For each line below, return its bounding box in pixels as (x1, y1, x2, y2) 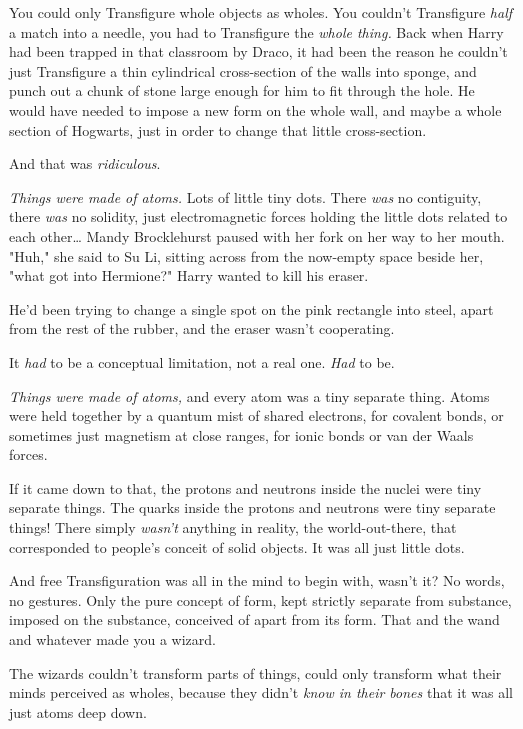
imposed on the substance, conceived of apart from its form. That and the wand (9, 609, 500, 630)
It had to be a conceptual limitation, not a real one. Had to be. (9, 351, 395, 372)
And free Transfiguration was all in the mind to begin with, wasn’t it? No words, (9, 570, 505, 591)
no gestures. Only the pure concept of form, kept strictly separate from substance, (9, 589, 512, 610)
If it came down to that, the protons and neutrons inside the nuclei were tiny (9, 477, 482, 498)
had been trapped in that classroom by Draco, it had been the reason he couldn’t (9, 41, 508, 62)
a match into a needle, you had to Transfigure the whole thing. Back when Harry (9, 21, 504, 42)
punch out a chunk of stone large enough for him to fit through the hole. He (9, 80, 475, 101)
